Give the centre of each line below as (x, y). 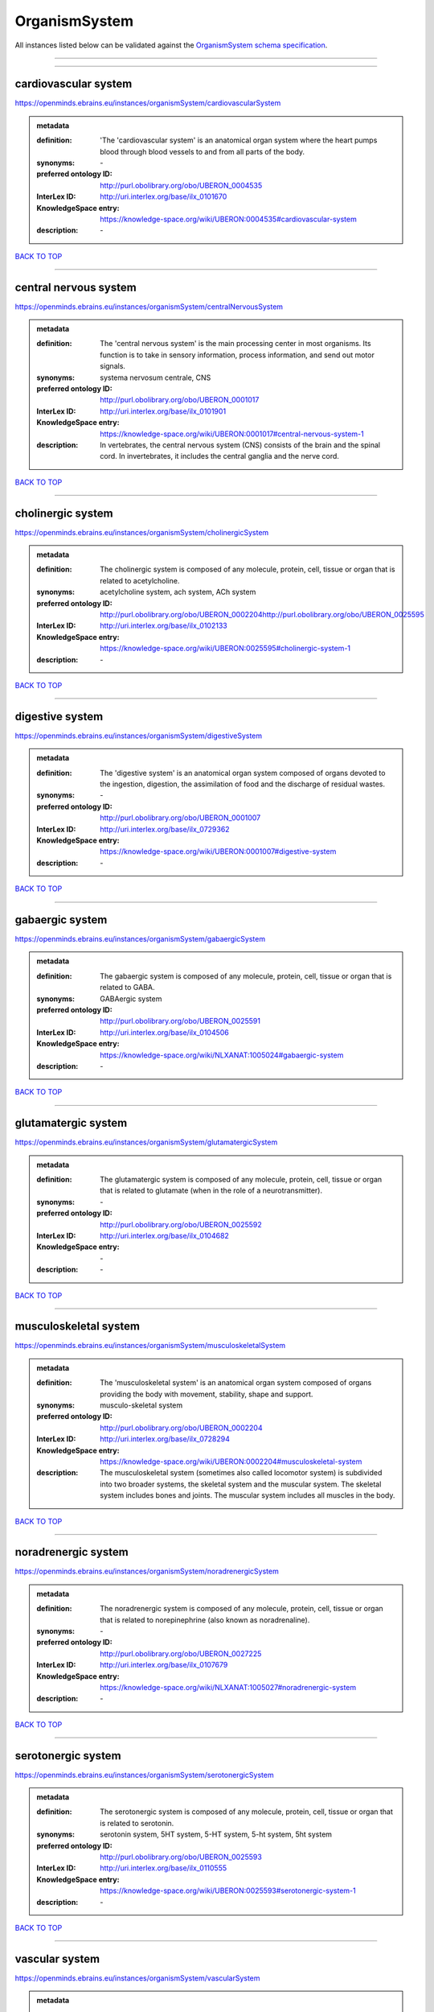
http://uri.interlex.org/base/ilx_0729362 (165, 829)
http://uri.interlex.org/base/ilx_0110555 (164, 1868)
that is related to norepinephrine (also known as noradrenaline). (205, 1620)
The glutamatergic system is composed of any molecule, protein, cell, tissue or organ (241, 1180)
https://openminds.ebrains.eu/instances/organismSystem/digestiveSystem (139, 736)
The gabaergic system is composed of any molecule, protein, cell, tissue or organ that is (246, 976)
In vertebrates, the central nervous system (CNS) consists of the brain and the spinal (240, 445)
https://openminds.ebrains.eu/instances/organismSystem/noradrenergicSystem (147, 1571)
